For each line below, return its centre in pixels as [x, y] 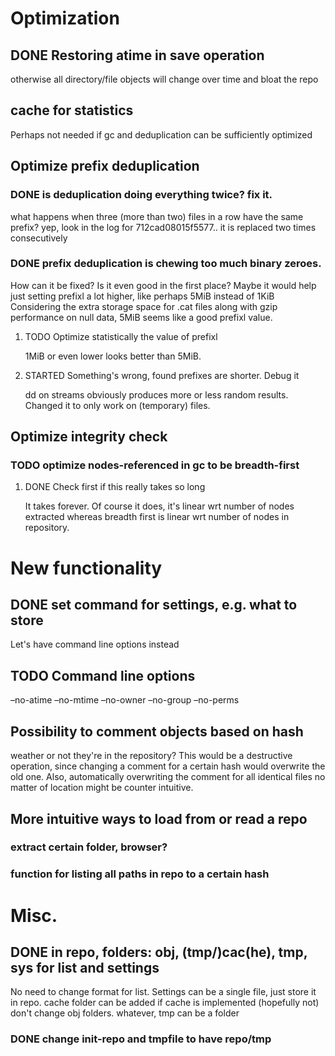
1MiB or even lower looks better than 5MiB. [113, 356]
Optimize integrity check [89, 437]
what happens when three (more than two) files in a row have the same [157, 216]
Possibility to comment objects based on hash [157, 731]
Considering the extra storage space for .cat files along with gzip [144, 306]
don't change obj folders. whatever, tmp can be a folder [125, 1013]
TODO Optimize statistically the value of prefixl [121, 336]
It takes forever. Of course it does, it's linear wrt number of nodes [159, 506]
